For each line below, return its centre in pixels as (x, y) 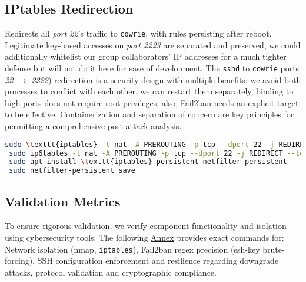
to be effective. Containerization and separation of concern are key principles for (149, 114)
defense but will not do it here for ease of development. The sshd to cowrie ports (152, 68)
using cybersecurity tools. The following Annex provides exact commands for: (144, 237)
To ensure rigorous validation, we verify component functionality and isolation (146, 226)
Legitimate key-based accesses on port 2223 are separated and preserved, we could (153, 45)
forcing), (20, 260)
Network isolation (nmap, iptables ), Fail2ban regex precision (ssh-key (132, 249)
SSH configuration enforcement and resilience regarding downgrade (158, 260)
